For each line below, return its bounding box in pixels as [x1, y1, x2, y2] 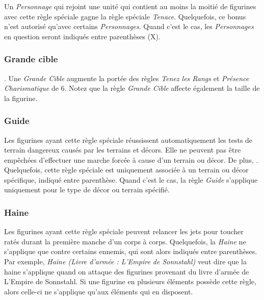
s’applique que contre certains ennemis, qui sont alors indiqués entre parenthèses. [4, 246, 257, 257]
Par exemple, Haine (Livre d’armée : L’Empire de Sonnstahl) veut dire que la [4, 256, 247, 267]
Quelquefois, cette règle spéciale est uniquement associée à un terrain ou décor [4, 164, 249, 175]
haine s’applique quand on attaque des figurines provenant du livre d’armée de [4, 266, 249, 277]
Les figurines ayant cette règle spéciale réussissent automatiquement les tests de [4, 134, 253, 145]
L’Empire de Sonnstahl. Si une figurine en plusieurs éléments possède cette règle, [4, 276, 256, 287]
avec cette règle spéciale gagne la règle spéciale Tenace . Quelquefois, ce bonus [4, 11, 246, 21]
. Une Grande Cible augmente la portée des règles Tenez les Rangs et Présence [4, 72, 249, 83]
